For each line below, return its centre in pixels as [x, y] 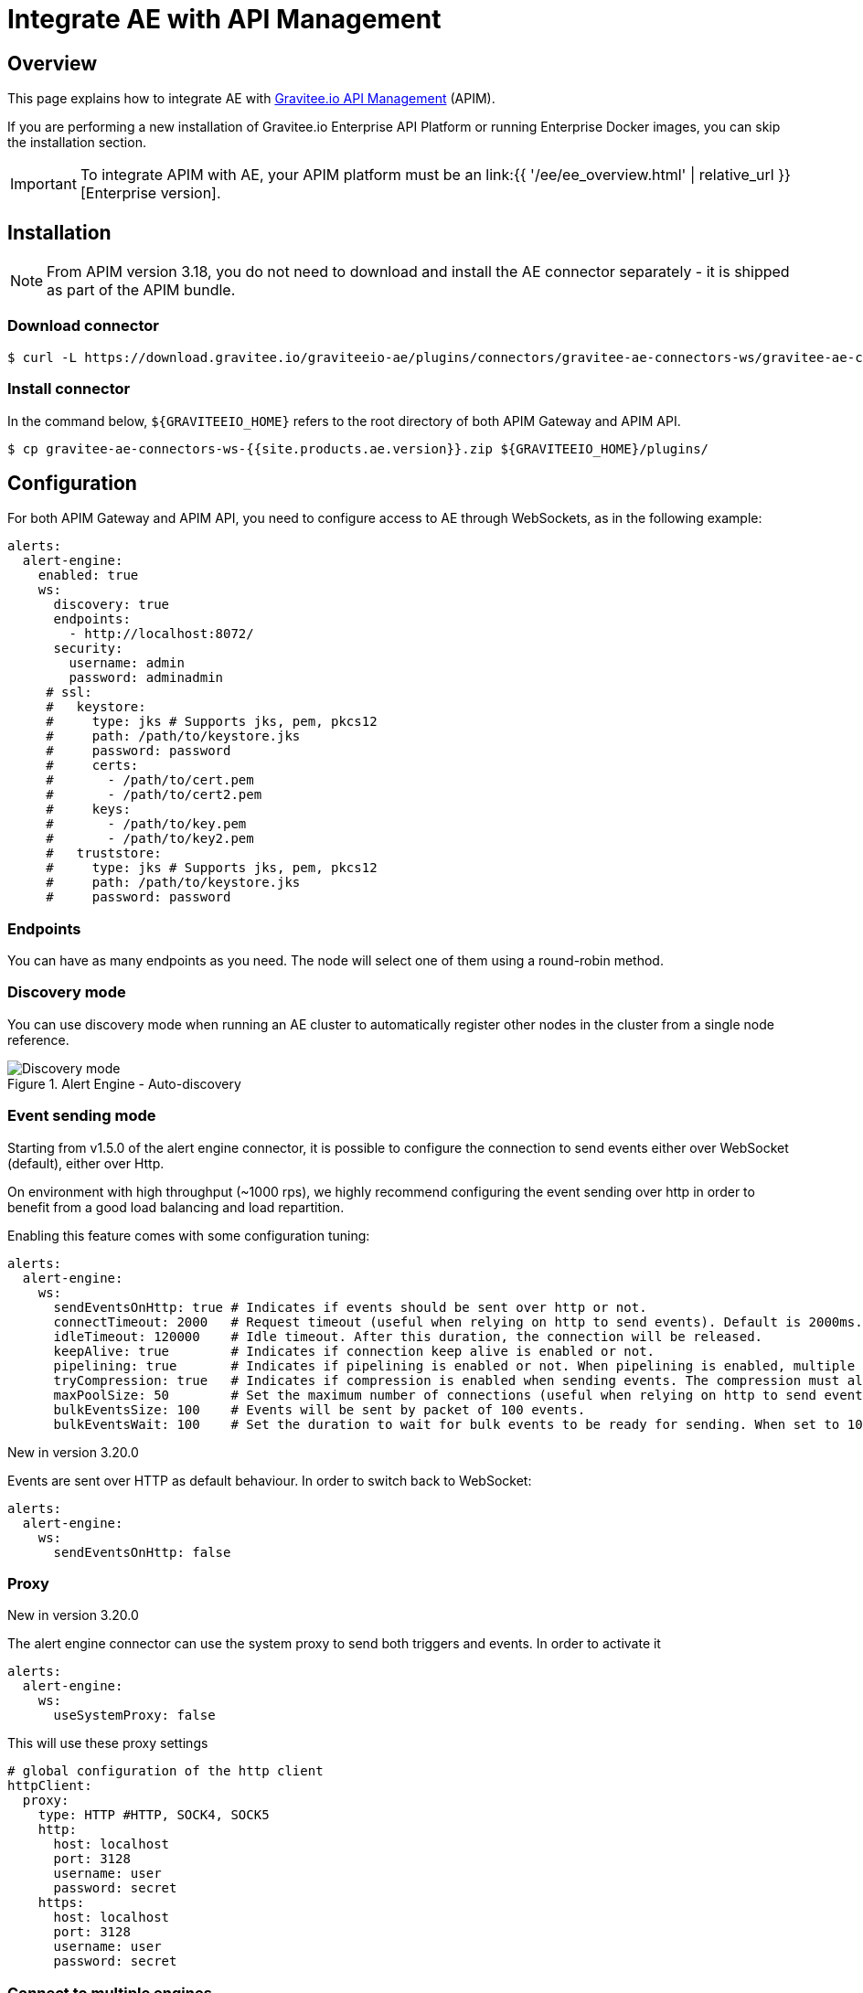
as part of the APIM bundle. [141, 290]
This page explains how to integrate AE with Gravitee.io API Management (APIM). [251, 99]
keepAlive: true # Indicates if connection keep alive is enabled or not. [354, 1351]
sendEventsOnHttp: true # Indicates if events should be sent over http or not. [350, 1307]
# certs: [92, 766]
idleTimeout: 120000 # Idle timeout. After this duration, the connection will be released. [408, 1336]
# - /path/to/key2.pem [150, 839]
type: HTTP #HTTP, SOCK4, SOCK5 [154, 1815]
